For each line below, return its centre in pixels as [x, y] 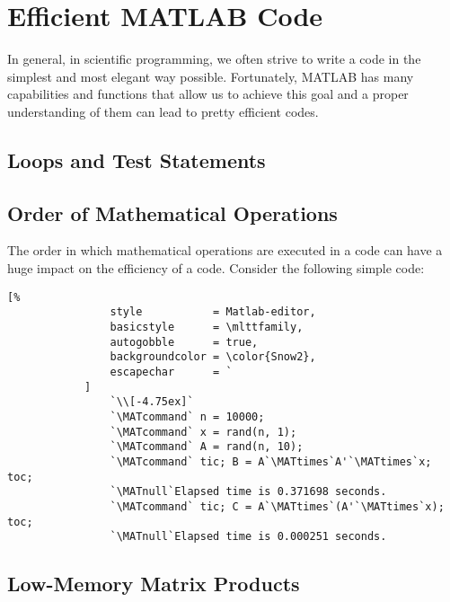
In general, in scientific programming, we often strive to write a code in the [214, 59]
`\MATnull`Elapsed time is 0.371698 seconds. [248, 492]
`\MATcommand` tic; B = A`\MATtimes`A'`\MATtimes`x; [271, 461]
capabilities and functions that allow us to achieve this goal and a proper [208, 94]
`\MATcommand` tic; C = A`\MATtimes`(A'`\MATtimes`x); [277, 506]
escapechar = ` [171, 372]
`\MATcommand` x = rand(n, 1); [203, 432]
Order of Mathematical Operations [172, 212]
